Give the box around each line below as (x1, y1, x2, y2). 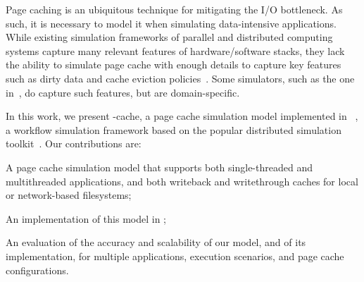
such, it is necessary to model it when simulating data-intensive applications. (6, 16, 337, 30)
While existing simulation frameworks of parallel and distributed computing (6, 30, 333, 44)
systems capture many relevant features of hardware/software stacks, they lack (6, 43, 345, 58)
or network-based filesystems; (6, 188, 132, 202)
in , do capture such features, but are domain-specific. (6, 85, 240, 99)
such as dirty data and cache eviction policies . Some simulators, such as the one (6, 70, 355, 85)
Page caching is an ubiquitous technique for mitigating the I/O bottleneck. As (6, 2, 343, 16)
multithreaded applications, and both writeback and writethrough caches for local (6, 173, 358, 188)
